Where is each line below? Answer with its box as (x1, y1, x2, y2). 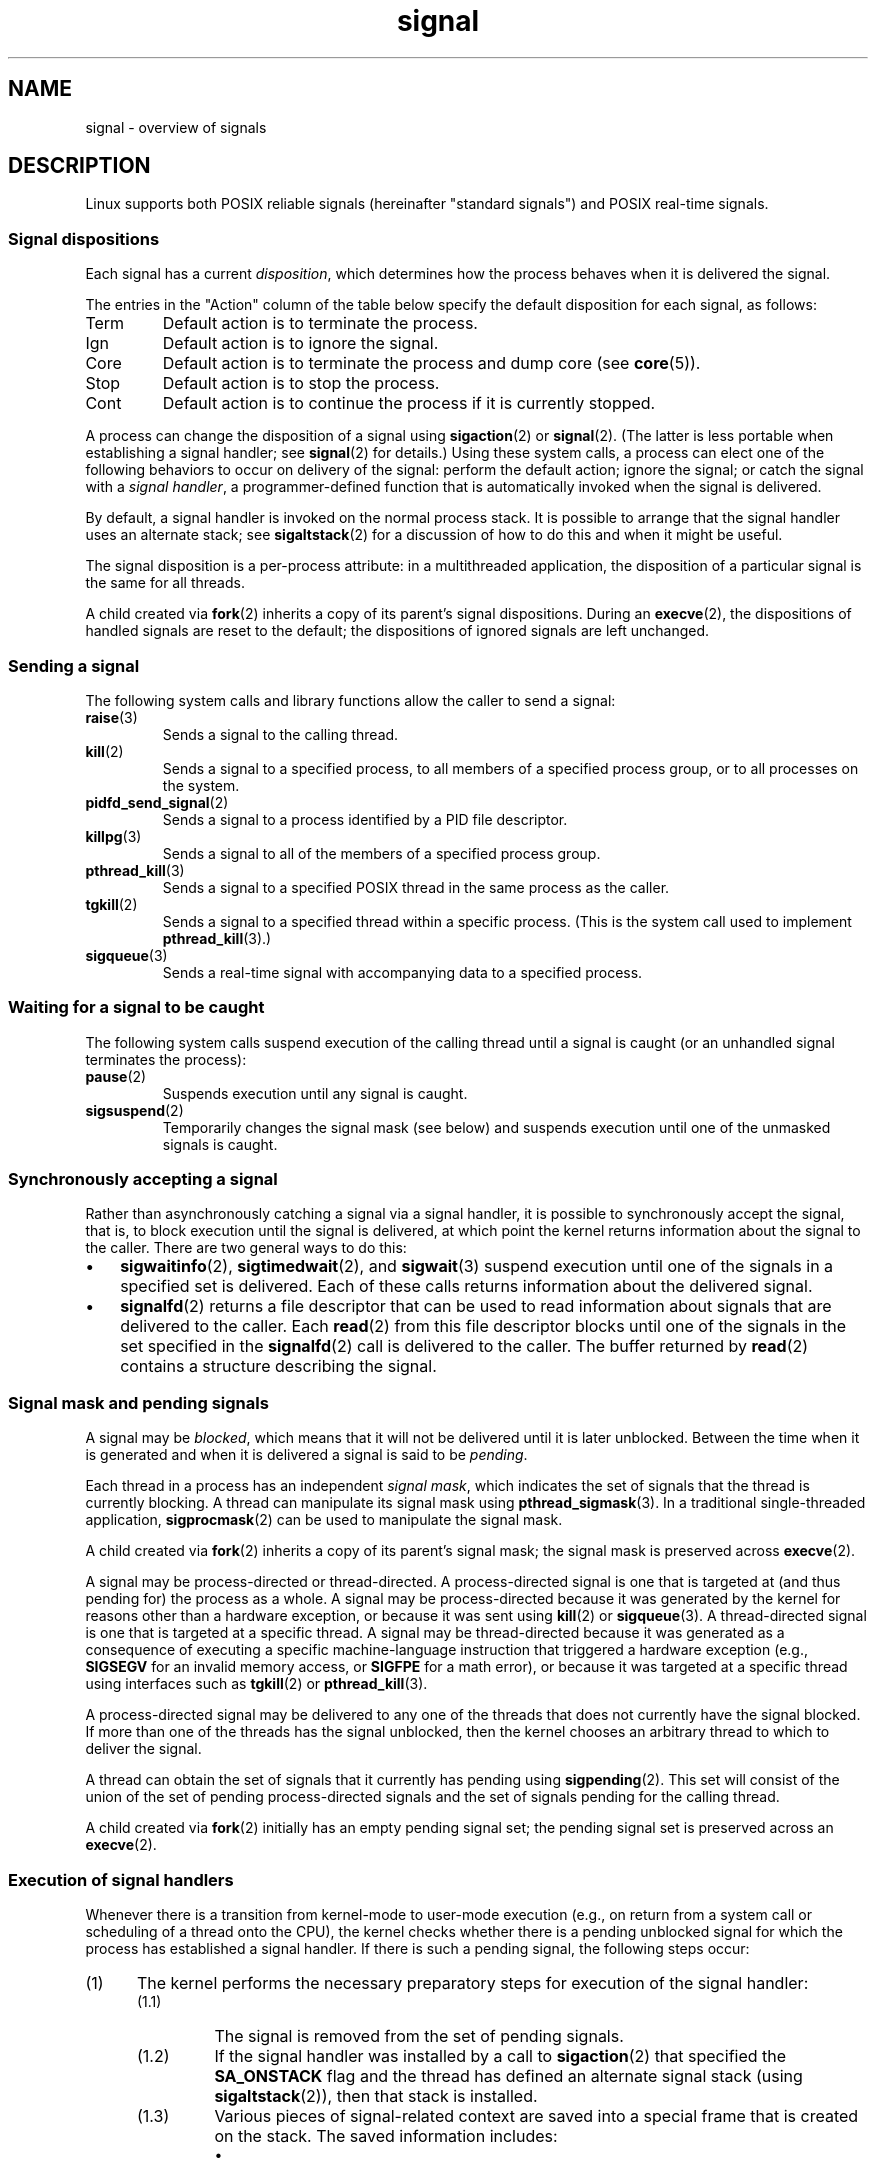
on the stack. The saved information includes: (214, 2125, 558, 2146)
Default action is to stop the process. (162, 373, 440, 394)
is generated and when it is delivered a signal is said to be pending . (85, 1446, 528, 1464)
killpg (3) (85, 827, 142, 845)
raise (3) (85, 708, 138, 726)
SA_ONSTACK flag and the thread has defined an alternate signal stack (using (214, 2065, 803, 2086)
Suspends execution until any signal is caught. (162, 1084, 468, 1102)
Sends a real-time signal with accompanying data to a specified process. (162, 963, 643, 981)
